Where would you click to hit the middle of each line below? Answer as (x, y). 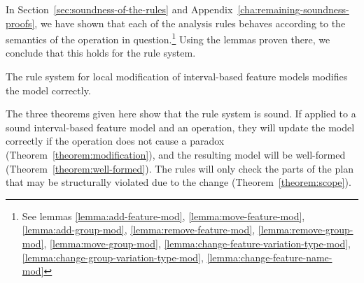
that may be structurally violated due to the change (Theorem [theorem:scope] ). (178, 182)
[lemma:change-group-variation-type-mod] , (113, 257)
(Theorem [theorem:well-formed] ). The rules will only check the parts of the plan (180, 168)
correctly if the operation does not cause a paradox (115, 141)
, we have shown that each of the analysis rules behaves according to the (190, 23)
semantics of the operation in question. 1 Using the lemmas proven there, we (168, 38)
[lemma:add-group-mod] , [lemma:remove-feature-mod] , (139, 230)
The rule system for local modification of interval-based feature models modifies (177, 77)
